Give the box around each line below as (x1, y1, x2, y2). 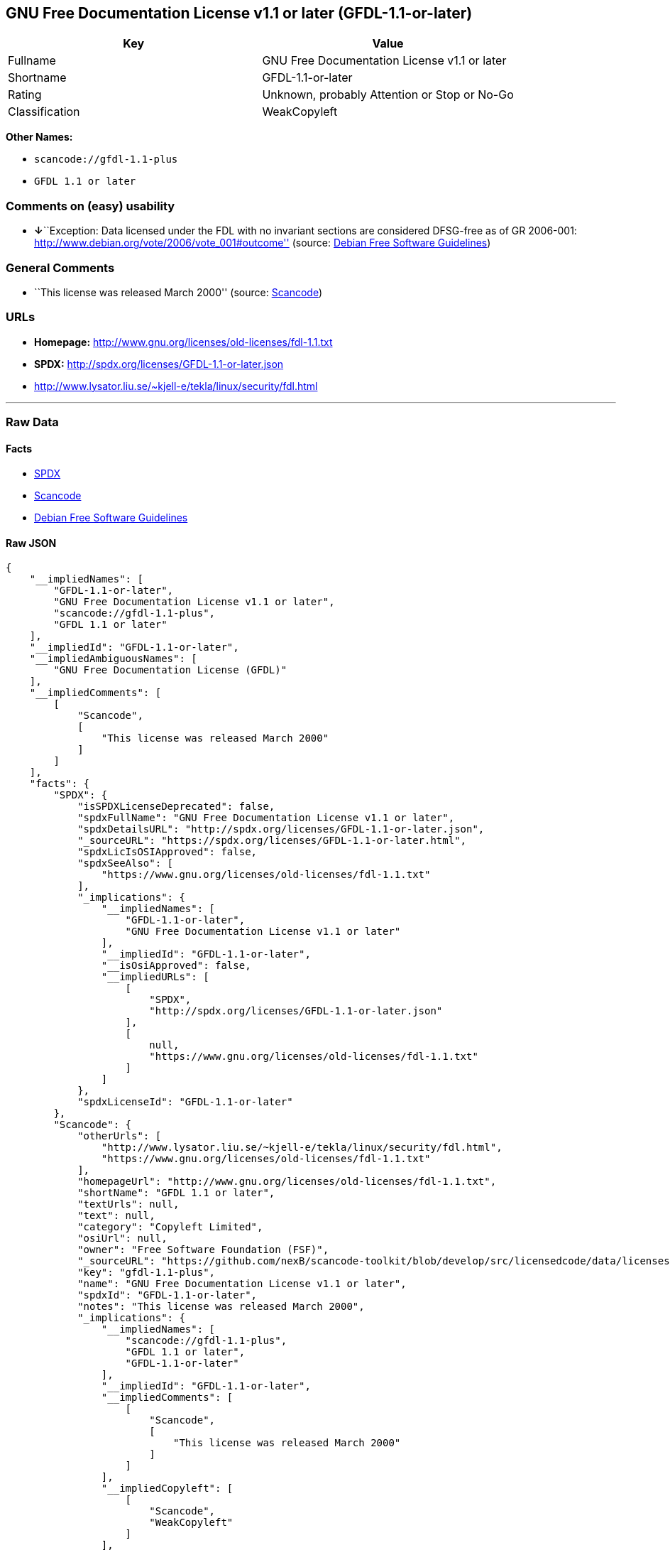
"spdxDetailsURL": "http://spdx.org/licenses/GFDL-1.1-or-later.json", (77, 823, 485, 835)
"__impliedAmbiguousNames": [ (29, 653, 197, 665)
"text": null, (77, 1210, 155, 1222)
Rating (8, 87, 42, 102)
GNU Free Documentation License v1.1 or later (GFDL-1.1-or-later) (6, 4, 473, 22)
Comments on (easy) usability (6, 198, 175, 213)
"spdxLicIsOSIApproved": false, (77, 846, 258, 858)
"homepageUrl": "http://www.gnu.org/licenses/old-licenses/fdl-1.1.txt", (77, 1176, 497, 1188)
